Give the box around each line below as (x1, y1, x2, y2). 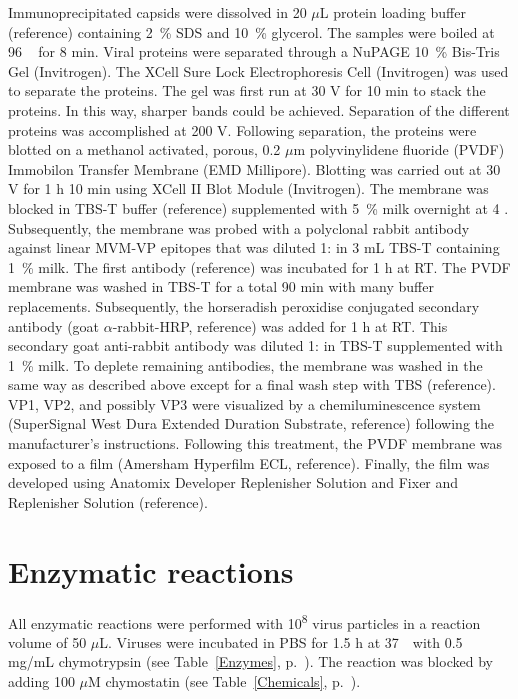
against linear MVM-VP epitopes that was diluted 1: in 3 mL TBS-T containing (8, 237, 500, 258)
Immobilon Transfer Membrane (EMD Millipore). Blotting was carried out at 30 (8, 158, 501, 179)
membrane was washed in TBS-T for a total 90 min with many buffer (8, 276, 434, 297)
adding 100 (8, 671, 75, 691)
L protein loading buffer (319, 2, 466, 22)
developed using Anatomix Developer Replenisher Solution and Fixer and (8, 472, 459, 493)
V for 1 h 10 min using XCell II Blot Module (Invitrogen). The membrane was (8, 178, 489, 199)
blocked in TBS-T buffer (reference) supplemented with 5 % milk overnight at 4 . (8, 197, 509, 218)
